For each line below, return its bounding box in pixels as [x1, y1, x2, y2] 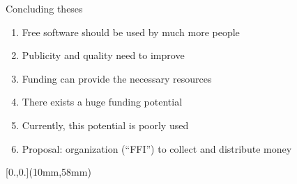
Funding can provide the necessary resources [22, 71, 212, 85]
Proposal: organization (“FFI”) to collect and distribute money [22, 141, 292, 156]
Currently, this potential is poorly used [22, 117, 189, 132]
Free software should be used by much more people [22, 24, 240, 39]
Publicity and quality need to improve [22, 48, 185, 62]
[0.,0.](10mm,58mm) [6, 165, 91, 179]
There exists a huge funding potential [22, 94, 183, 109]
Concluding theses [6, 1, 83, 15]
